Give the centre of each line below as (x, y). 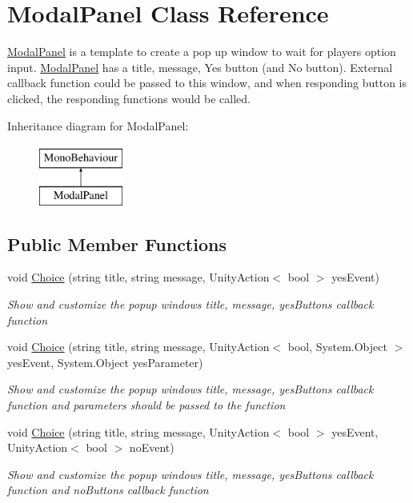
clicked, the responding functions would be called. (129, 98)
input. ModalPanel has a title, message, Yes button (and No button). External (200, 67)
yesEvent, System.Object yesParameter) (105, 362)
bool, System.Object (337, 347)
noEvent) (152, 447)
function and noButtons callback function (108, 490)
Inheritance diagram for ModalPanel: (98, 125)
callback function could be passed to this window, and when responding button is (207, 83)
